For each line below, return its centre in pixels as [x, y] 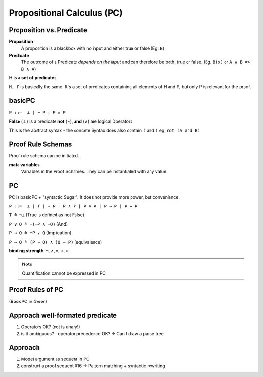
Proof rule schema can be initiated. [44, 156]
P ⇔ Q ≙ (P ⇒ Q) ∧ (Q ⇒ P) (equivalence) [56, 242]
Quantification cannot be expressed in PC [64, 273]
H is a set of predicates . [33, 78]
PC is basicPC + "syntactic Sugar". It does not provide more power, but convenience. [94, 197]
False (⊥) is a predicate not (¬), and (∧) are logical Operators [71, 121]
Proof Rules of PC [36, 290]
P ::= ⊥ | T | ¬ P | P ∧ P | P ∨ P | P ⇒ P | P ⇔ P [73, 206]
